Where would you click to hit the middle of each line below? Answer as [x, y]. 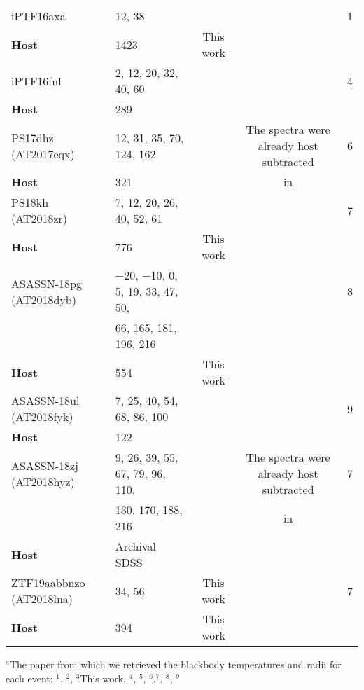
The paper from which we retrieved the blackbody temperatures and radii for [175, 664]
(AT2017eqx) [43, 153]
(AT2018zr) [40, 218]
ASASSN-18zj [45, 465]
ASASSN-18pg [47, 283]
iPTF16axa [38, 16]
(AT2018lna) [42, 599]
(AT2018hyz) [43, 481]
